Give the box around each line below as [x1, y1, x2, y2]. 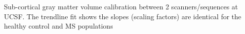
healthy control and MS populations [4, 21, 113, 31]
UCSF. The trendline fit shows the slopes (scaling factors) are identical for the [4, 11, 242, 21]
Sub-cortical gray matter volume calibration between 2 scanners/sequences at [4, 1, 238, 11]
